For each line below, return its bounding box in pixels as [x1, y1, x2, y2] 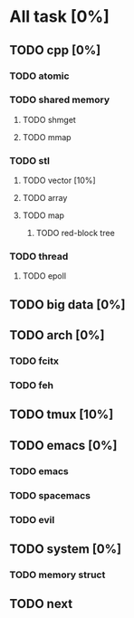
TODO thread [9, 251, 69, 263]
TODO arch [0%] [9, 328, 105, 343]
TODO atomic [9, 70, 70, 82]
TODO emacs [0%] [9, 437, 118, 453]
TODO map [22, 210, 65, 221]
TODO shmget [22, 114, 77, 125]
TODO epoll [22, 271, 66, 281]
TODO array [22, 193, 68, 204]
